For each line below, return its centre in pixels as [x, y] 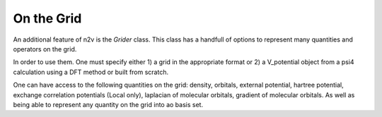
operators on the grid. [45, 49]
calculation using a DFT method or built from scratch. [91, 72]
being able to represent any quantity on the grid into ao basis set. [108, 104]
